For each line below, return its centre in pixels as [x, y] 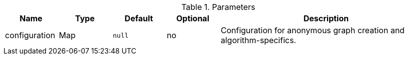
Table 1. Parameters [218, 7]
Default [139, 18]
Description [326, 18]
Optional [193, 18]
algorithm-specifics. [258, 40]
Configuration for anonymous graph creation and [313, 30]
